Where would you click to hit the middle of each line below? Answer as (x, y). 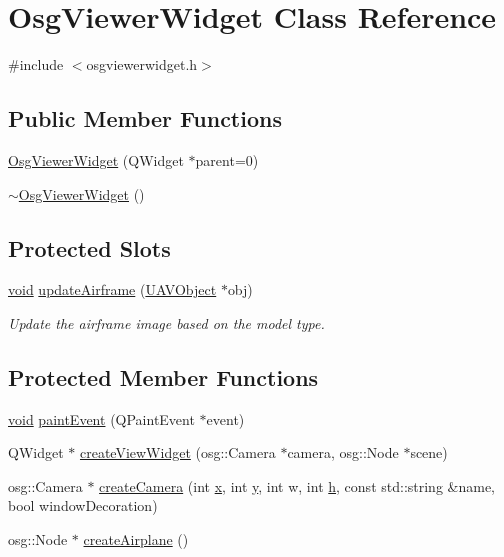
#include (36, 64)
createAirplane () (136, 539)
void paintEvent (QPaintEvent (101, 418)
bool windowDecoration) (83, 505)
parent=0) (227, 159)
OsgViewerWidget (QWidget (96, 159)
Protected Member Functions (163, 376)
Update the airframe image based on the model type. (166, 322)
